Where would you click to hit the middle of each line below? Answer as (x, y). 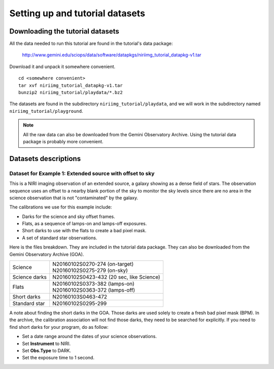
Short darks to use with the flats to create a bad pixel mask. (84, 231)
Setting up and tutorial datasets (77, 13)
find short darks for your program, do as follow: (59, 327)
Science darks (30, 277)
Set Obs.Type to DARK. (46, 350)
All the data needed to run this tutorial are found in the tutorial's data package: (91, 44)
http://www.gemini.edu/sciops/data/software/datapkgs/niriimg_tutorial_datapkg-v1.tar (112, 55)
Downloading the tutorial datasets (64, 31)
